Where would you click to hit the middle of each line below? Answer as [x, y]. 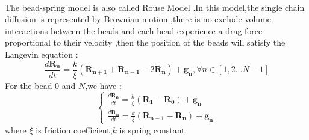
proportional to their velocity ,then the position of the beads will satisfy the [145, 42]
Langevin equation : [42, 54]
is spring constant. [153, 129]
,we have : [103, 85]
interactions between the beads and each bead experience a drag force [134, 30]
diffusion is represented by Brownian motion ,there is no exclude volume [138, 19]
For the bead [29, 85]
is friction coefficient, [74, 129]
